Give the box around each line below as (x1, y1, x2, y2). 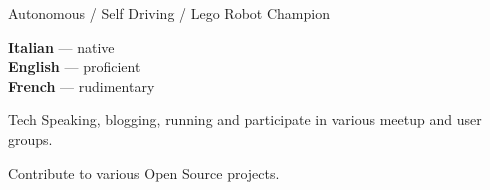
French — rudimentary (8, 75, 155, 96)
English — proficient (8, 56, 141, 77)
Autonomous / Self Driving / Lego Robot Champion (8, 3, 330, 23)
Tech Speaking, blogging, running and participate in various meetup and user (8, 109, 482, 130)
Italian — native (8, 36, 115, 57)
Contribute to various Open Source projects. (8, 162, 280, 183)
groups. (8, 128, 53, 149)
